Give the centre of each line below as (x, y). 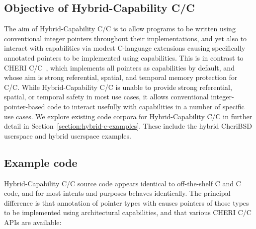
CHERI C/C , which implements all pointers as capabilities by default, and (119, 67)
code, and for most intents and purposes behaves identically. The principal (117, 193)
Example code (41, 162)
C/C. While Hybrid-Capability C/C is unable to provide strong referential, (118, 87)
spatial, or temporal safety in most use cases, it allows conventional (106, 97)
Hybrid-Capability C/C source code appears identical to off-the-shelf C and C (123, 183)
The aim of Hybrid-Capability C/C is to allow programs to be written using (120, 29)
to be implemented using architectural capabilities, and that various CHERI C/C (128, 212)
